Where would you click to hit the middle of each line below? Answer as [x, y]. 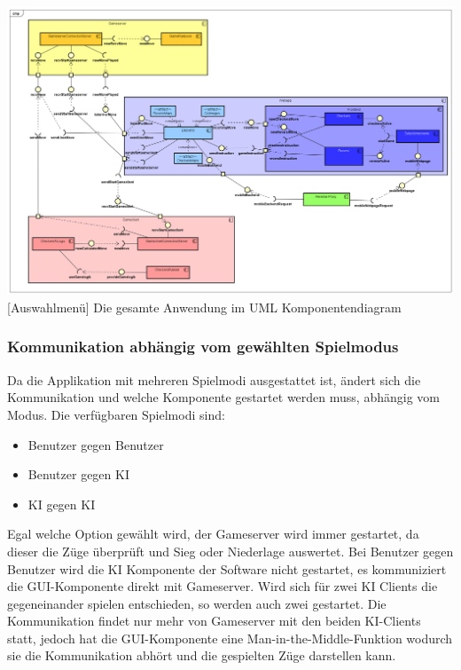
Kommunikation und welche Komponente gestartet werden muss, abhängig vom [223, 397]
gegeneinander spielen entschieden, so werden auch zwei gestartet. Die [197, 603]
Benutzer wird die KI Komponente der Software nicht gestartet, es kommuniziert [227, 568]
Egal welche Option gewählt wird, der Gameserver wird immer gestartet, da [213, 534]
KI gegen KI [62, 504]
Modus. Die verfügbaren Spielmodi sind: [116, 414]
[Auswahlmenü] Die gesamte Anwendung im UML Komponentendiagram [204, 307]
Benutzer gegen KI [78, 474]
